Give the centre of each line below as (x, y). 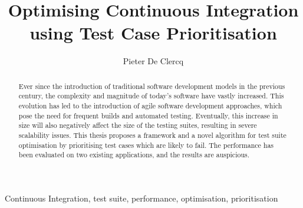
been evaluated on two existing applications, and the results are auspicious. (134, 155)
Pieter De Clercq (153, 61)
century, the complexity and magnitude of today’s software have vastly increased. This (151, 96)
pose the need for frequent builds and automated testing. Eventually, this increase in (148, 115)
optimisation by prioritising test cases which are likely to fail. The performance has (146, 145)
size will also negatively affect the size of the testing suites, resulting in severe (138, 125)
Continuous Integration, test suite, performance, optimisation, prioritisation (141, 198)
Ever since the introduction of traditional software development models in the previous (152, 86)
